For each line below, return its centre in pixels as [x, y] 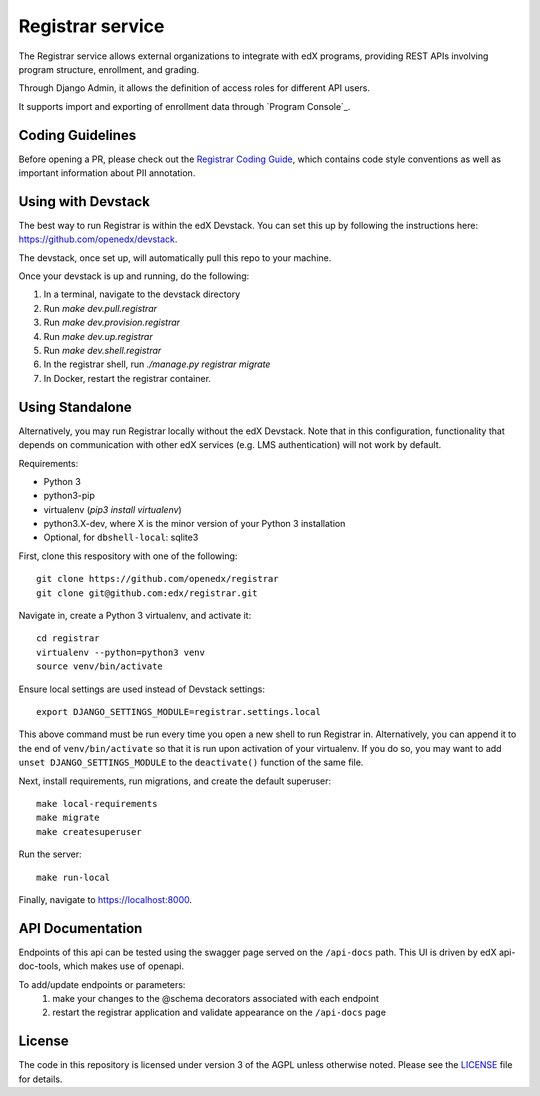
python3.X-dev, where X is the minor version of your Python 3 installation [194, 524]
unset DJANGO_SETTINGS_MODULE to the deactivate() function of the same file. [191, 762]
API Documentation [80, 928]
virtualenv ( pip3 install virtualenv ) [112, 509]
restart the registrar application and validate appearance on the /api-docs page [219, 1012]
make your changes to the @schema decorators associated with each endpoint [216, 998]
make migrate [68, 818]
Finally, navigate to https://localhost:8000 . [105, 899]
